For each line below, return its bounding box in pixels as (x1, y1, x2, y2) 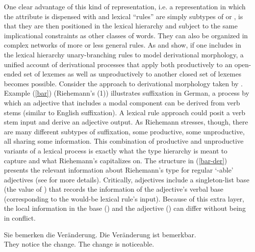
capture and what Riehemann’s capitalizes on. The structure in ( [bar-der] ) (4, 155, 227, 165)
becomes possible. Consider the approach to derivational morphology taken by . (4, 78, 243, 88)
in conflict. (4, 213, 36, 223)
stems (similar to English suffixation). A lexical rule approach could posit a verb (4, 107, 245, 117)
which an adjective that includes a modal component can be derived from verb (4, 97, 240, 107)
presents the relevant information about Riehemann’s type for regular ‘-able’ (4, 165, 233, 175)
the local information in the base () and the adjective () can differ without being (4, 203, 246, 213)
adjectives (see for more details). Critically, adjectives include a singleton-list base (4, 174, 250, 184)
